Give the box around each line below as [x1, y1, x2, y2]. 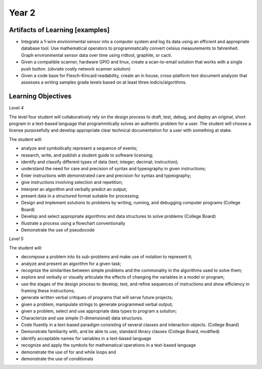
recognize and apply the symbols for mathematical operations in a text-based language [21, 342, 196, 348]
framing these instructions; [21, 288, 75, 294]
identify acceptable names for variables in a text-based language [21, 335, 151, 341]
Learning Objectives [9, 92, 72, 101]
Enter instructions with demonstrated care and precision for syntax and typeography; [21, 173, 192, 178]
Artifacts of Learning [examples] [9, 26, 110, 34]
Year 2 [9, 7, 36, 18]
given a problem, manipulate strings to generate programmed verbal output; [21, 301, 173, 307]
